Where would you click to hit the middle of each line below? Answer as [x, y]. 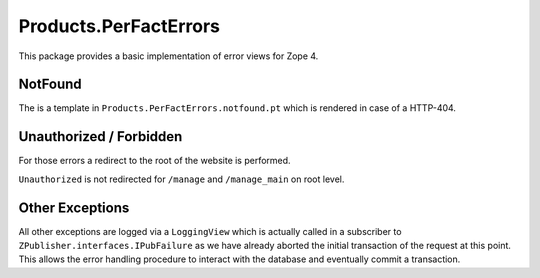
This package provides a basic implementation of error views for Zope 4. [168, 56]
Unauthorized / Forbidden [100, 136]
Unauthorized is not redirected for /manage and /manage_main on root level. [181, 179]
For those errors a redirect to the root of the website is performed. [154, 161]
